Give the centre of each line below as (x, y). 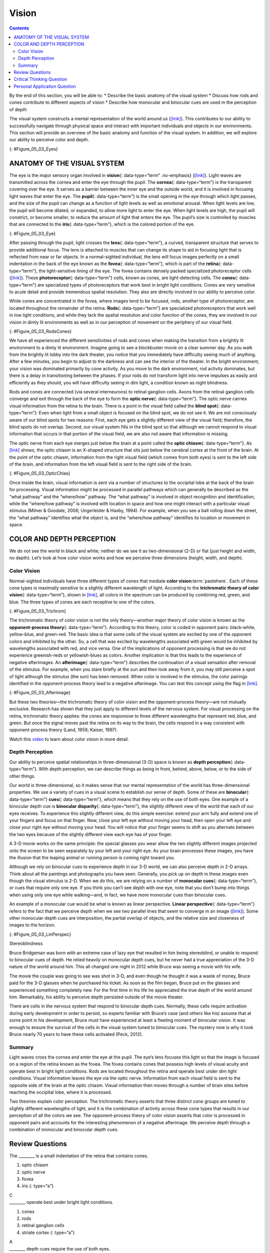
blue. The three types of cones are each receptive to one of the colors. (82, 602)
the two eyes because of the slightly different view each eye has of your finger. (91, 834)
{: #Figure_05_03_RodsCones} (40, 331)
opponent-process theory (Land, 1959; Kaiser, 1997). (63, 730)
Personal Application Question (45, 86)
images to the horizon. (32, 925)
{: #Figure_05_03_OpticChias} (40, 473)
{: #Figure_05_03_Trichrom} (38, 611)
